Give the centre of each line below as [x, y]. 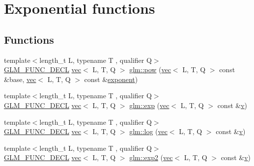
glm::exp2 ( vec [151, 157]
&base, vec [20, 79]
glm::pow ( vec [150, 69]
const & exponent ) [111, 79]
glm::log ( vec [148, 131]
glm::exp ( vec [149, 105]
